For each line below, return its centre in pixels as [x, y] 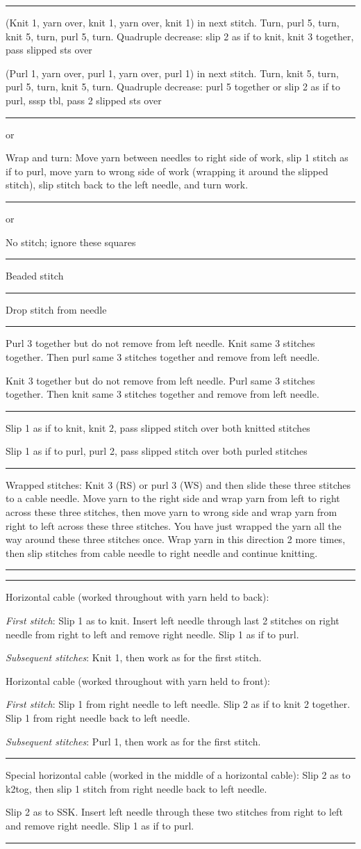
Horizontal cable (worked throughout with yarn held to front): [138, 680]
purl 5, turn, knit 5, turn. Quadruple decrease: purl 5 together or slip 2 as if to [173, 87]
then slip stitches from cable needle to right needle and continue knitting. [162, 552]
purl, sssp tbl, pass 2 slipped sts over [84, 100]
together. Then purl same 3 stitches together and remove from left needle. [163, 356]
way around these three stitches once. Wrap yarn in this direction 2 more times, [176, 539]
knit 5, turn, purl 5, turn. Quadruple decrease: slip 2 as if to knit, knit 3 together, [180, 36]
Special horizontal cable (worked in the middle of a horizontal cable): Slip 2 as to [178, 775]
